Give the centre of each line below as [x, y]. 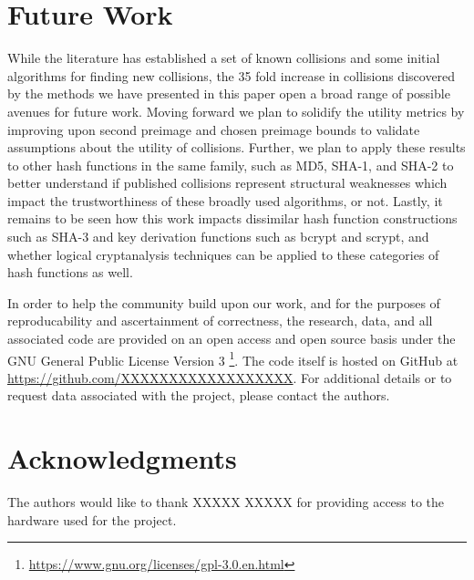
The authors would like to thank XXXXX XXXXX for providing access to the [226, 502]
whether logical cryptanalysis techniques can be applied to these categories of [223, 254]
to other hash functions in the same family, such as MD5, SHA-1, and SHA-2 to [231, 165]
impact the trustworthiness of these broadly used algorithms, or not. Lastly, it [225, 200]
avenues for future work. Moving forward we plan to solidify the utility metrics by [236, 111]
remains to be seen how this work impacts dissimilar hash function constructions [232, 218]
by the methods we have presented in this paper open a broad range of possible [229, 93]
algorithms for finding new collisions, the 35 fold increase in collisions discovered [232, 75]
